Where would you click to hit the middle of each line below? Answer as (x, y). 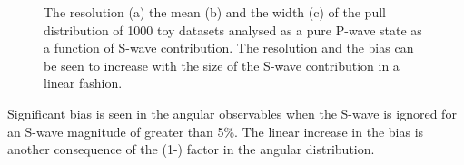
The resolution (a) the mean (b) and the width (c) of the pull (215, 12)
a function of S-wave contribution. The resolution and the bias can (229, 48)
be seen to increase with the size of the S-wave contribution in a (222, 65)
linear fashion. (83, 83)
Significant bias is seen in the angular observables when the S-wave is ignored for (232, 113)
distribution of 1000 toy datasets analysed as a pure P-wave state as (233, 29)
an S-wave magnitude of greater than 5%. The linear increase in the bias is (216, 131)
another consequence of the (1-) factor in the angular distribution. (191, 149)
